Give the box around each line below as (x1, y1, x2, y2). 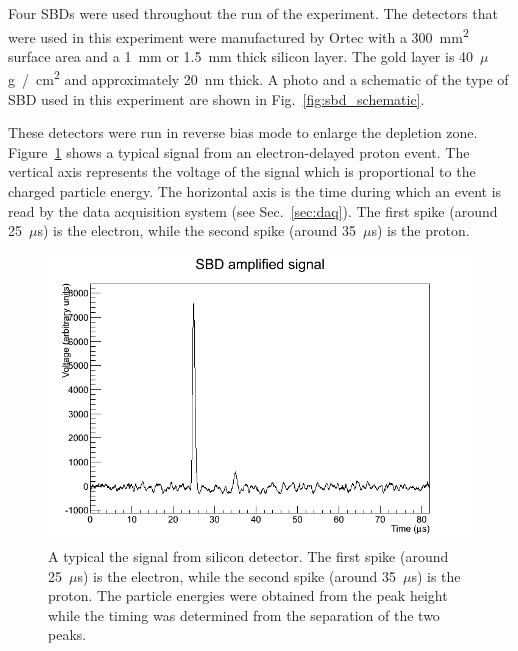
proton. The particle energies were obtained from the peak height (48, 585, 448, 606)
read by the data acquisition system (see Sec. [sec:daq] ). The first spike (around (8, 200, 498, 221)
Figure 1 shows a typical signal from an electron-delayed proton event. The (8, 141, 470, 162)
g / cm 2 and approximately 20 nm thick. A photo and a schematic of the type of (8, 66, 509, 90)
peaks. (48, 624, 87, 645)
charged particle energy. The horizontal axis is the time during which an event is (8, 181, 502, 202)
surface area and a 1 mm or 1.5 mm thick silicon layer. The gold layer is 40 (8, 45, 474, 66)
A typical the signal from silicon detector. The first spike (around (48, 545, 449, 566)
